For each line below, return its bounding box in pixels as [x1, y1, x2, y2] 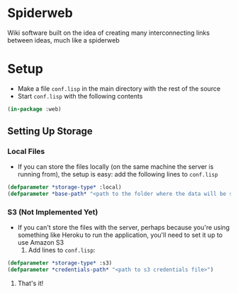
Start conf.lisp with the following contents [17, 92, 143, 100]
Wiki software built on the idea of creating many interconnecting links [7, 28, 210, 37]
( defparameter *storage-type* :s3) [7, 260, 113, 267]
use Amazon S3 [17, 238, 64, 247]
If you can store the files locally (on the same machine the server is [17, 162, 214, 171]
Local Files [7, 147, 45, 157]
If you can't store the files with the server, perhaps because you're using [17, 223, 230, 232]
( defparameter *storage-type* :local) [7, 184, 122, 191]
